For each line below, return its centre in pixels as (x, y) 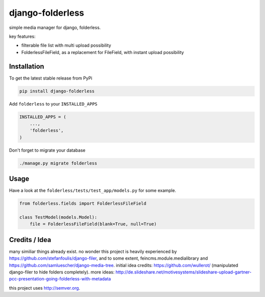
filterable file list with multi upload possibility (66, 45)
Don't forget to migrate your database (47, 150)
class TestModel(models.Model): (58, 217)
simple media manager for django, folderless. (55, 27)
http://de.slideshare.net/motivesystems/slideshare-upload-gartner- (184, 272)
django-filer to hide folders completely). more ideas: (62, 272)
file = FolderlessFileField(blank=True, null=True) (93, 224)
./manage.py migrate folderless (58, 163)
